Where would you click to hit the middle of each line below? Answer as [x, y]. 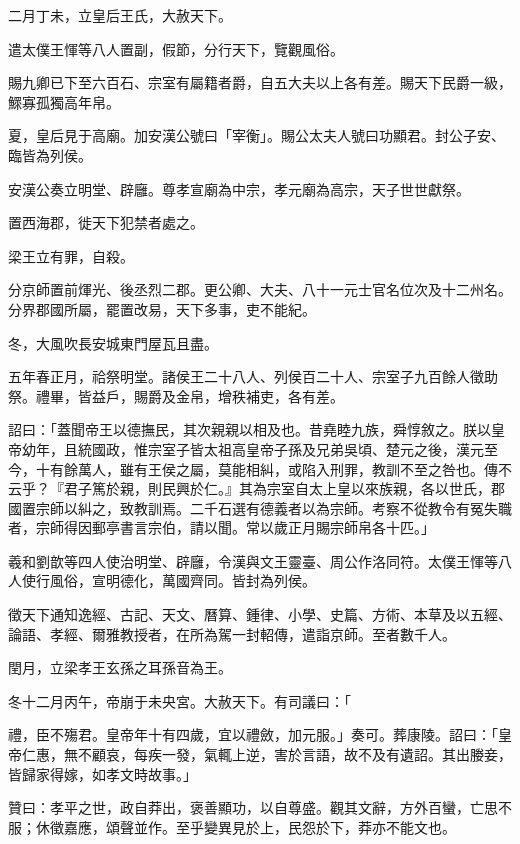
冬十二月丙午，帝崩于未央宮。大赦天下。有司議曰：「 [179, 700]
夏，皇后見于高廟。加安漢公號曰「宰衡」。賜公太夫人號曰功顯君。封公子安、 [256, 135]
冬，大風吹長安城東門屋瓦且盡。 [113, 342]
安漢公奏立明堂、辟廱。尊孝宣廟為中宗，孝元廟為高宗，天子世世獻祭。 [239, 188]
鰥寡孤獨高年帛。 [64, 101]
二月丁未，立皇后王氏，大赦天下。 [120, 15]
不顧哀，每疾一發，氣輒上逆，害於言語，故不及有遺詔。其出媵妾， [294, 754]
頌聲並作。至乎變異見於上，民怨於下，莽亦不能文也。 [280, 826]
